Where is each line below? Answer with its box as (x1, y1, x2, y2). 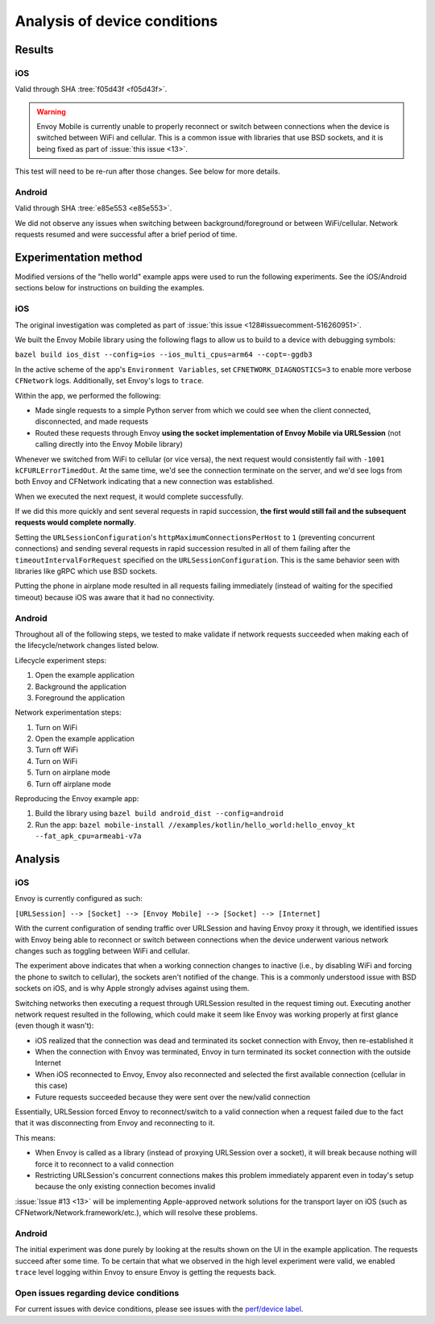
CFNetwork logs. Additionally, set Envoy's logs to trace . (14, 376, 205, 386)
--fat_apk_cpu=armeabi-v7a (35, 832, 142, 841)
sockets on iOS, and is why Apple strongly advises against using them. (14, 984, 250, 993)
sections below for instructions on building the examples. (14, 283, 205, 293)
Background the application (35, 682, 126, 691)
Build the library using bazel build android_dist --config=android (35, 808, 284, 818)
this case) (35, 1081, 68, 1091)
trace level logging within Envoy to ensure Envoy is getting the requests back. (14, 1268, 277, 1277)
